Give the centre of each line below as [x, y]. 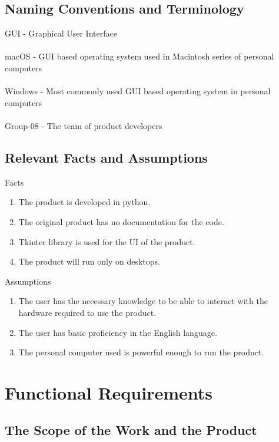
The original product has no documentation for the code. [121, 221]
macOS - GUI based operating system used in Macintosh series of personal [139, 56]
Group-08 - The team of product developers [84, 125]
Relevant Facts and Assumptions [106, 157]
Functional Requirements [109, 392]
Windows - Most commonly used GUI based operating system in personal [138, 91]
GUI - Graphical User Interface [61, 33]
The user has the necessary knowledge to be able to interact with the [143, 301]
